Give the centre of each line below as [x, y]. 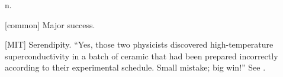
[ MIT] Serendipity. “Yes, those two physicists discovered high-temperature [139, 44]
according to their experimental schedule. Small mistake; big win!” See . [135, 67]
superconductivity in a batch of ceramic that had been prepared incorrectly [141, 56]
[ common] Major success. [50, 24]
